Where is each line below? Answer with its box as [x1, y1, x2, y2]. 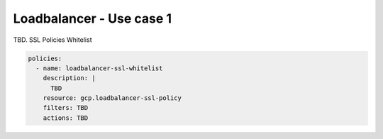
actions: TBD [43, 113, 89, 122]
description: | [43, 74, 96, 82]
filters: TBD [43, 104, 89, 112]
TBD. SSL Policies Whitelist [13, 35, 92, 44]
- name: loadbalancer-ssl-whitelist [35, 64, 163, 72]
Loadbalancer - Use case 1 [13, 11, 172, 26]
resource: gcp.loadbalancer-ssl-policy [43, 94, 182, 102]
